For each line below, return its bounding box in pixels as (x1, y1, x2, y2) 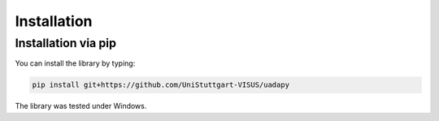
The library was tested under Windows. (15, 102, 147, 111)
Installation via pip (15, 36, 117, 50)
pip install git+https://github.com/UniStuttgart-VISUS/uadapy (32, 80, 290, 89)
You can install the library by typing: (15, 58, 136, 68)
